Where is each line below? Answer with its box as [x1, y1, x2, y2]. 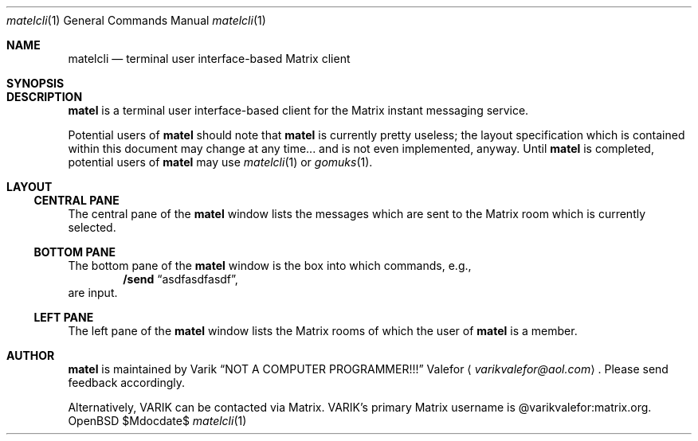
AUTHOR [6, 349, 55, 362]
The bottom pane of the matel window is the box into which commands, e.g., [68, 259, 472, 272]
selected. [68, 220, 116, 234]
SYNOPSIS [6, 76, 65, 90]
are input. [68, 286, 118, 299]
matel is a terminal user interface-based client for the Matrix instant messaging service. [68, 103, 529, 117]
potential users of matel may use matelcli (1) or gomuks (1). [68, 155, 373, 169]
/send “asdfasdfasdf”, [123, 272, 238, 286]
